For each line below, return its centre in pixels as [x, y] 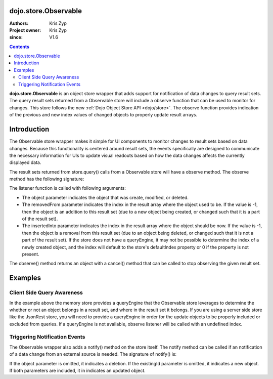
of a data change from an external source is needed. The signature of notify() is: [93, 354]
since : [16, 37]
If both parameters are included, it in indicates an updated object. [78, 370]
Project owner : [25, 30]
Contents [19, 47]
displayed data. [25, 162]
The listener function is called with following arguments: [68, 188]
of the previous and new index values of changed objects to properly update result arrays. [103, 115]
